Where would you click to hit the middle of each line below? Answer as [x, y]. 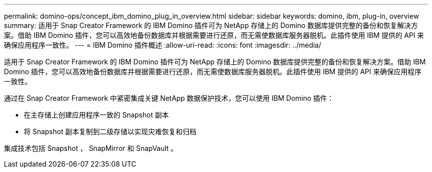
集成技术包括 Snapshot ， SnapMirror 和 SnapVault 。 [91, 148]
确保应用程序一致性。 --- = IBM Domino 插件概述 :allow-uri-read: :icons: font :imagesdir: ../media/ [163, 45]
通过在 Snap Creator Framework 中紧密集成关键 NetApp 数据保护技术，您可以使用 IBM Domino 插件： [169, 98]
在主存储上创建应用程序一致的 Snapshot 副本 [96, 115]
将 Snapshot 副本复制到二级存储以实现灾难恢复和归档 [110, 131]
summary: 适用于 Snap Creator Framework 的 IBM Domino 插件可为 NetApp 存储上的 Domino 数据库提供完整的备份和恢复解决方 [211, 25]
